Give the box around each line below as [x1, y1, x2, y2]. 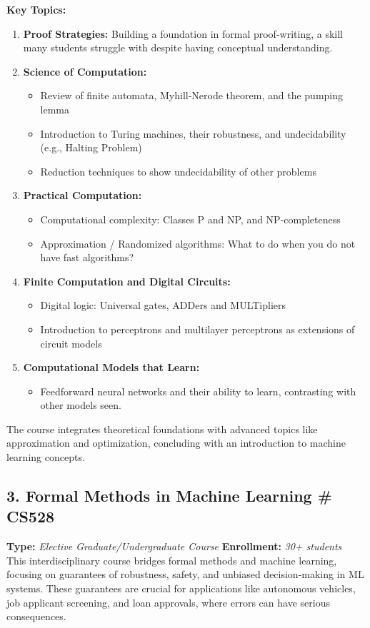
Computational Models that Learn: [23, 360, 200, 375]
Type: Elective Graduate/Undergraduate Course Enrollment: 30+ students [6, 539, 342, 554]
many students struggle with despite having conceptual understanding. [23, 40, 333, 55]
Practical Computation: [23, 188, 142, 203]
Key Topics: [6, 2, 66, 16]
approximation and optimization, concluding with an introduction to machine [6, 435, 346, 450]
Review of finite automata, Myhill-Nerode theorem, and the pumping [40, 88, 344, 103]
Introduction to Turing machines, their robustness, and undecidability [40, 126, 346, 141]
